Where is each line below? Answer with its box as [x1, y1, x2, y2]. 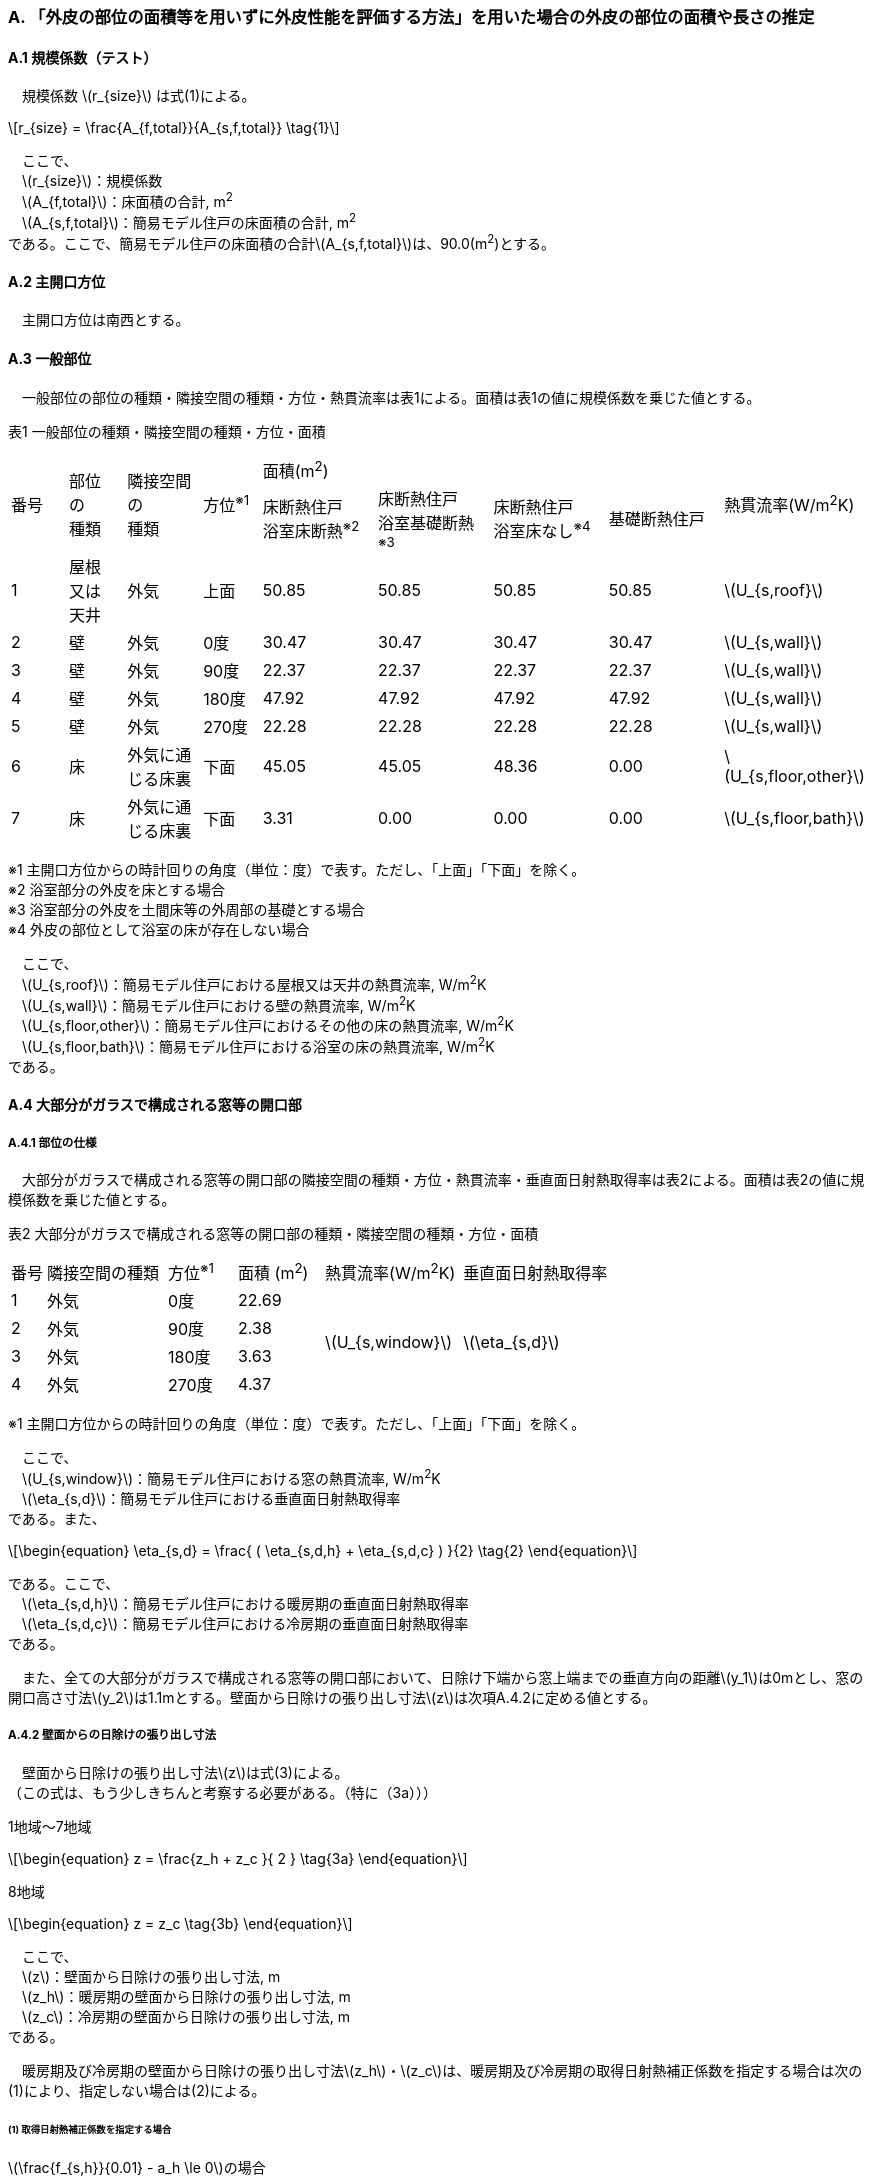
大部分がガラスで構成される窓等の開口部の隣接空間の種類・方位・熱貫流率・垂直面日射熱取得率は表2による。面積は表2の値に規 [21, 1170, 865, 1188]
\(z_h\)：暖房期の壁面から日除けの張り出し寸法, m [21, 1987, 351, 2005]
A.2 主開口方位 [8, 272, 106, 290]
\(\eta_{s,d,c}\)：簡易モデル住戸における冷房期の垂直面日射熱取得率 [21, 1614, 469, 1632]
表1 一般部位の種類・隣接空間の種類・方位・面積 [8, 422, 326, 440]
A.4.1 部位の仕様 [8, 1135, 97, 1150]
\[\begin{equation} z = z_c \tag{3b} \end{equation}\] [8, 1914, 353, 1932]
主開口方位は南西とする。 [21, 311, 190, 329]
